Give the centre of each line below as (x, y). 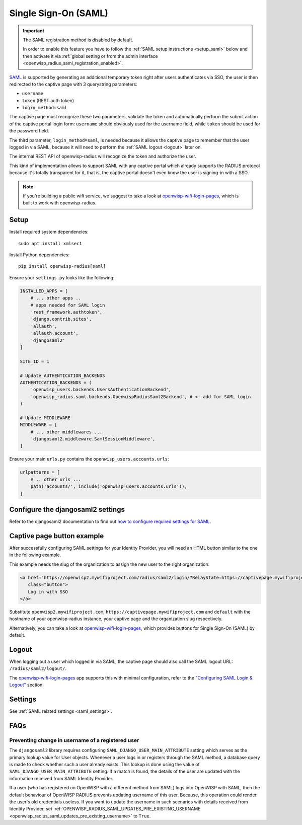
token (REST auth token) (48, 100)
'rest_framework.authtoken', (66, 312)
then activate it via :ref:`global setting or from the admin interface (90, 56)
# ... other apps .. (56, 298)
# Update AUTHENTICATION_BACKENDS (62, 376)
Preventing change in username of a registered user (74, 740)
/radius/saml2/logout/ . (38, 668)
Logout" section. (26, 685)
